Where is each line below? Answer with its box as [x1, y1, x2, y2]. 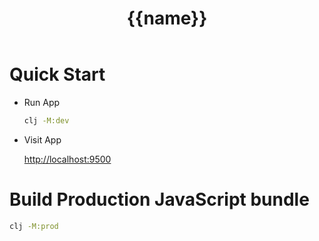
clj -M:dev [23, 115, 70, 126]
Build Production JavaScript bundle [9, 188, 310, 211]
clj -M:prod [9, 221, 59, 231]
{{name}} [126, 7, 208, 30]
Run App [23, 96, 61, 108]
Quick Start [9, 63, 106, 86]
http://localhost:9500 [23, 153, 112, 165]
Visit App [23, 133, 62, 146]
